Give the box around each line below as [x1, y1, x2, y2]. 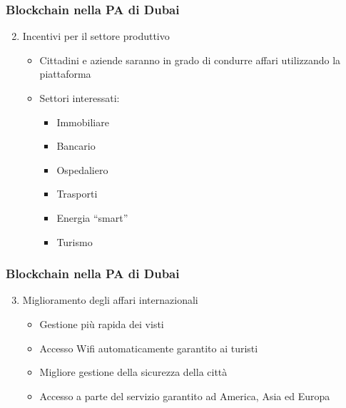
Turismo [56, 234, 93, 249]
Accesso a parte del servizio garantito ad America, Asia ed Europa [39, 388, 330, 403]
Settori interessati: [39, 91, 120, 105]
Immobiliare [56, 114, 109, 129]
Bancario [56, 138, 96, 153]
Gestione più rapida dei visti [39, 316, 164, 331]
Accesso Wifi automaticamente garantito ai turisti [39, 340, 258, 355]
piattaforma [39, 66, 91, 81]
